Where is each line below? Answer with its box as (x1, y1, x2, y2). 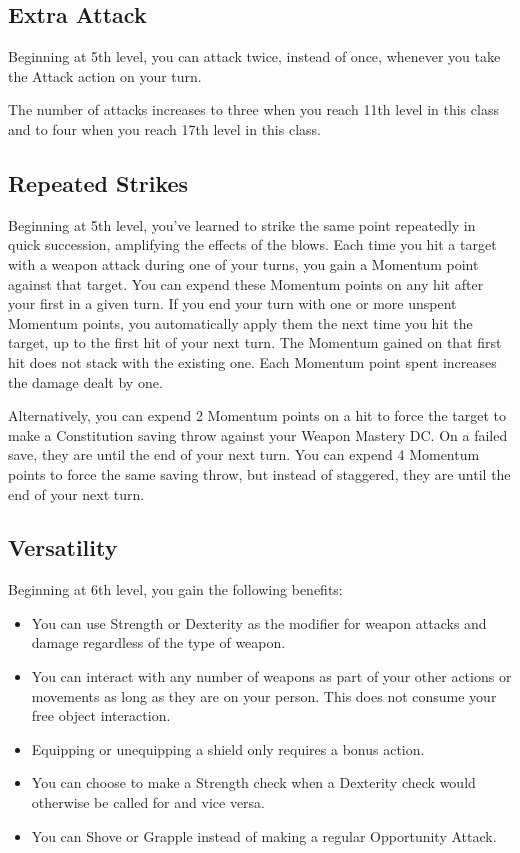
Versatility (8, 532, 118, 563)
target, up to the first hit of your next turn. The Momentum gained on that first (8, 332, 502, 353)
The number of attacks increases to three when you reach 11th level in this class (8, 99, 499, 120)
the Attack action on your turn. (8, 65, 202, 86)
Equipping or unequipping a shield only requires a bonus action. (31, 738, 425, 759)
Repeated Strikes (8, 167, 189, 198)
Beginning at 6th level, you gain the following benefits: (8, 579, 343, 600)
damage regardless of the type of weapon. (31, 632, 286, 653)
